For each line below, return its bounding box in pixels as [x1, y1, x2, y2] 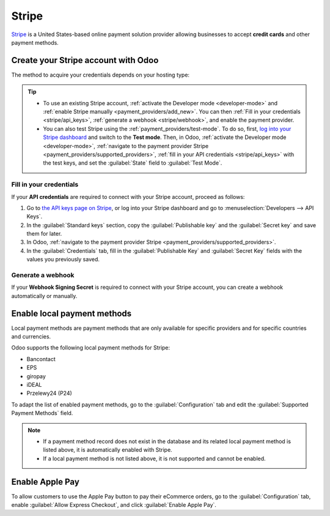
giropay [26, 372, 46, 380]
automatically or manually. [11, 292, 78, 299]
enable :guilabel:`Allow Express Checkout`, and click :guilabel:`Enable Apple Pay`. [11, 501, 217, 509]
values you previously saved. [26, 256, 100, 263]
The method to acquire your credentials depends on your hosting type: [11, 71, 189, 78]
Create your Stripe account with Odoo [11, 55, 159, 65]
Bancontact [26, 355, 56, 362]
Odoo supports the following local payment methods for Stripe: [11, 344, 170, 351]
